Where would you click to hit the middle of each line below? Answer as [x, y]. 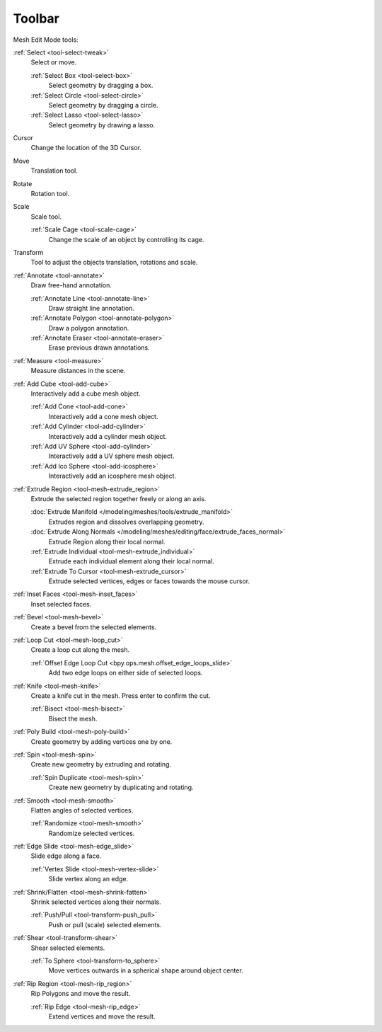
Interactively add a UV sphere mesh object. [111, 456]
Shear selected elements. [68, 948]
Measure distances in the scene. [78, 371]
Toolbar [36, 18]
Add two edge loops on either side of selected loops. [126, 673]
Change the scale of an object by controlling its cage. [126, 239]
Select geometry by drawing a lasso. [102, 125]
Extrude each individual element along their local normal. [132, 561]
